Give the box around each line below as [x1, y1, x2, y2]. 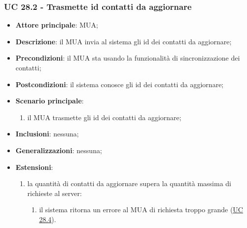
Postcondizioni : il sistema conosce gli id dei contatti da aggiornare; [15, 79, 224, 89]
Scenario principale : [15, 96, 84, 106]
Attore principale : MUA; [15, 20, 98, 30]
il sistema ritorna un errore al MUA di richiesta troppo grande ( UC [39, 204, 243, 215]
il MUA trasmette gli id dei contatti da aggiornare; [27, 112, 181, 122]
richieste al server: [27, 188, 82, 198]
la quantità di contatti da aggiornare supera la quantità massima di [27, 178, 231, 189]
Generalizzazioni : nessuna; [15, 145, 102, 155]
